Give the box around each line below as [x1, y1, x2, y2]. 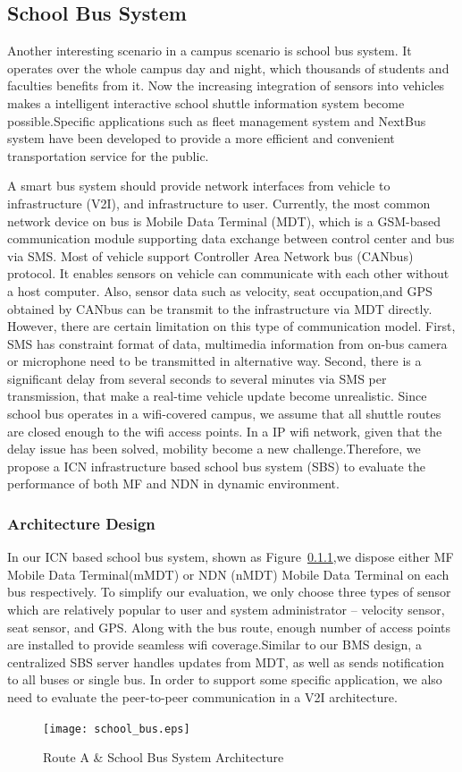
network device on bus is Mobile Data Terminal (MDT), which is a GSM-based [7, 211, 441, 230]
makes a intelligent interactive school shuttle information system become [7, 93, 405, 112]
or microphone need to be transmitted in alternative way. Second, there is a [7, 352, 422, 370]
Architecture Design [7, 512, 155, 534]
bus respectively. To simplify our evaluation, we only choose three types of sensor [7, 582, 451, 601]
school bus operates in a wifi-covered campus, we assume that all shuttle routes [7, 404, 441, 423]
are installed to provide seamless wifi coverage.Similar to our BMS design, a [7, 635, 422, 654]
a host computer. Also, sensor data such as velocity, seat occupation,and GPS [7, 281, 433, 300]
